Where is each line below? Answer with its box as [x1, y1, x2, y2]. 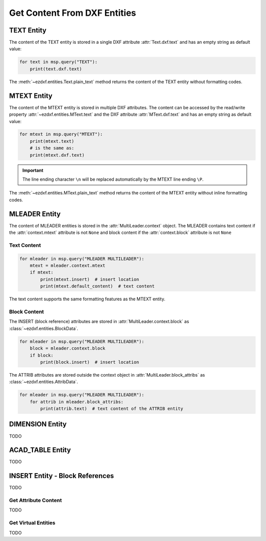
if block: [30, 352, 54, 358]
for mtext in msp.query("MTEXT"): [19, 131, 103, 137]
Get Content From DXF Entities [9, 7, 136, 18]
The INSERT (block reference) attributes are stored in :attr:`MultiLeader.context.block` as [9, 318, 189, 324]
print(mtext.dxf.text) [30, 152, 85, 158]
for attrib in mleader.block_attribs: [30, 399, 124, 405]
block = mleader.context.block [30, 346, 105, 351]
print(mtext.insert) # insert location [40, 276, 139, 282]
